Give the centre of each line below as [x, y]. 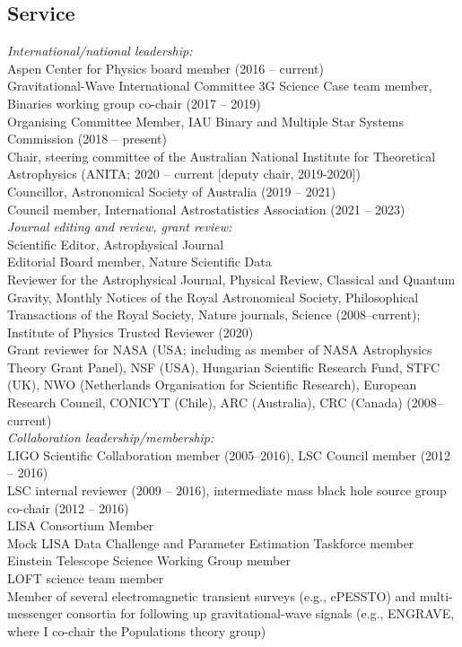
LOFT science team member [86, 578]
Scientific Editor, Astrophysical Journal [116, 244]
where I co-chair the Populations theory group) [137, 630]
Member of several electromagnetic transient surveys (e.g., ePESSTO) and [212, 595]
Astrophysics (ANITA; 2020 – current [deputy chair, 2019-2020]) [184, 174]
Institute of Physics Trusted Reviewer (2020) [131, 332]
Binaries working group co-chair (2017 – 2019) [134, 103]
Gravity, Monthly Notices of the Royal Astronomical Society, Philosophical [213, 297]
